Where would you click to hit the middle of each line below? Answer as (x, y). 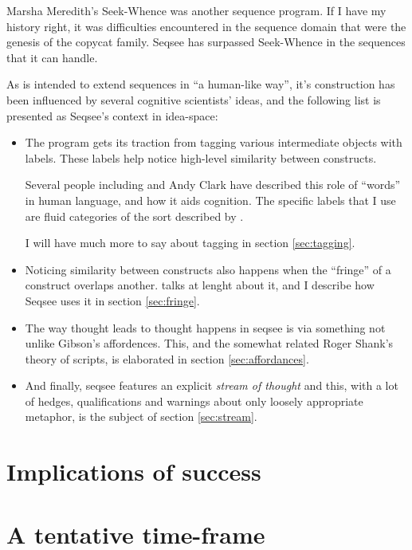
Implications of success (134, 471)
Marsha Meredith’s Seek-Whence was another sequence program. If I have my (196, 10)
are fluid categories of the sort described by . (134, 216)
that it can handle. (52, 57)
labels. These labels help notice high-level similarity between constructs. (201, 157)
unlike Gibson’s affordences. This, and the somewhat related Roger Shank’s (209, 343)
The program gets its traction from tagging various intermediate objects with (214, 142)
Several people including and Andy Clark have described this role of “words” (213, 185)
